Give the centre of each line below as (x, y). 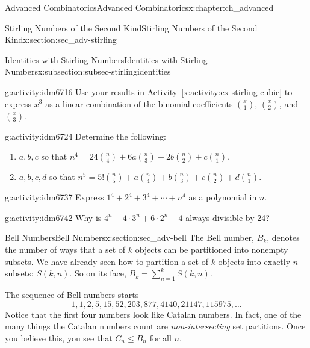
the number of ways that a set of (65, 249)
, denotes (283, 238)
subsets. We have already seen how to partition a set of (107, 261)
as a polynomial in (223, 197)
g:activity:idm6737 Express (54, 197)
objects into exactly (254, 261)
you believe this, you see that (59, 337)
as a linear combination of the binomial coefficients (139, 103)
